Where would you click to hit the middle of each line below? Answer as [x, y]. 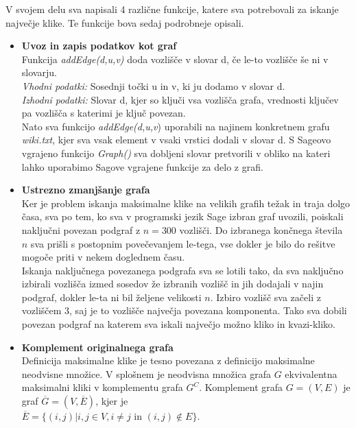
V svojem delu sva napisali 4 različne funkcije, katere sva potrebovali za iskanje [172, 9]
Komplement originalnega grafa [97, 347]
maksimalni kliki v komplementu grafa [102, 387]
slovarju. [39, 72]
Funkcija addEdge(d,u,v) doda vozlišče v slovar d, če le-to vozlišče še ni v [175, 59]
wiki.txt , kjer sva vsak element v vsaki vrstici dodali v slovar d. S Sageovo [176, 140]
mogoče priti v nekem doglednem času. [103, 257]
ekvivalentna [311, 373]
